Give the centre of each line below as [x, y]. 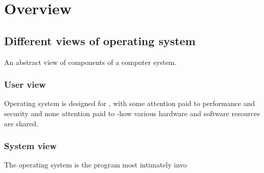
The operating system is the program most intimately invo [96, 165]
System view [31, 146]
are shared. [21, 123]
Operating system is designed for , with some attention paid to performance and [130, 103]
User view [25, 84]
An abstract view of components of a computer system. [90, 62]
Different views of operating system [100, 40]
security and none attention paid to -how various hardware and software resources [132, 113]
